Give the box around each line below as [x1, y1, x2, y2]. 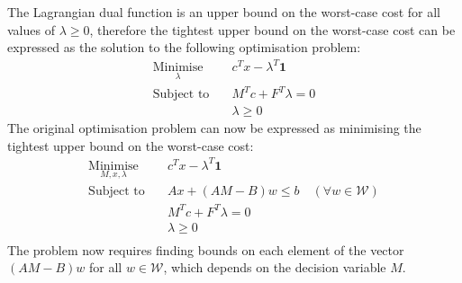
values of [7, 20, 55, 39]
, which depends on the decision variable [163, 258, 386, 277]
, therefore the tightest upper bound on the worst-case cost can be [89, 20, 456, 39]
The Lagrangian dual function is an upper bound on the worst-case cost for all [7, 3, 440, 21]
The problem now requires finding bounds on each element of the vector [7, 240, 404, 259]
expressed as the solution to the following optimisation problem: [7, 38, 361, 57]
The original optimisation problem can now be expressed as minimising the [7, 119, 421, 137]
